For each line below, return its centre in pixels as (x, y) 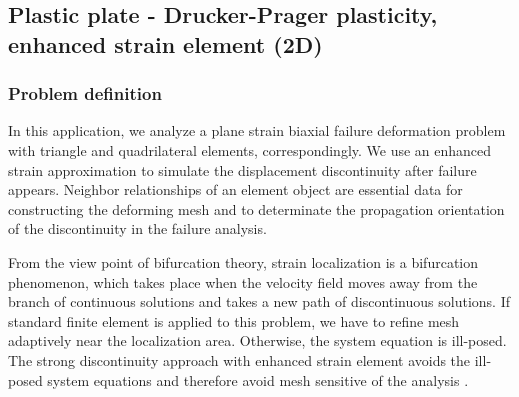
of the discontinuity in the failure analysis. (137, 228)
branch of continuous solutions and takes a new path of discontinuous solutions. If (259, 301)
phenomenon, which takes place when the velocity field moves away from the (243, 281)
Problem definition (85, 93)
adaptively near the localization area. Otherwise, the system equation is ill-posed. (257, 340)
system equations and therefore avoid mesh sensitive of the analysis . (258, 379)
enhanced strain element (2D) (165, 43)
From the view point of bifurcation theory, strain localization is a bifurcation (243, 261)
